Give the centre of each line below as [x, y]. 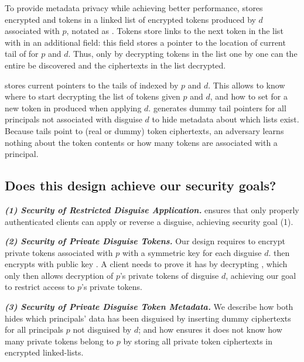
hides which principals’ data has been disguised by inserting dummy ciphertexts [148, 318]
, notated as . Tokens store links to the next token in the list [175, 31]
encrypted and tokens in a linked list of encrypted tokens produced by [130, 19]
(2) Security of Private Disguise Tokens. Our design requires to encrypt [145, 241]
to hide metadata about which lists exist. [226, 119]
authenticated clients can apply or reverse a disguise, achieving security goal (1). [149, 221]
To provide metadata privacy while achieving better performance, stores [134, 8]
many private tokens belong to [59, 341]
